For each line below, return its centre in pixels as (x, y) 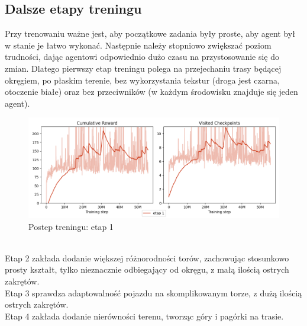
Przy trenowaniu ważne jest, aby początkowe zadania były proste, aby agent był (150, 33)
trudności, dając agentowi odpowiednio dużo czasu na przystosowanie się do (142, 57)
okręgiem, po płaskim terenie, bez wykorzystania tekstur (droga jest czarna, (142, 80)
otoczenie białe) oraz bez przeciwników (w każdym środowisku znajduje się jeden (151, 92)
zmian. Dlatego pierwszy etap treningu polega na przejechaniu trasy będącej (143, 68)
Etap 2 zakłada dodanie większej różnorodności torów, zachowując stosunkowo (147, 258)
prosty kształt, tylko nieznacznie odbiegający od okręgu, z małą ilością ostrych (147, 269)
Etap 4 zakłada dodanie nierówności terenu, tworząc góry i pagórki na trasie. (144, 316)
